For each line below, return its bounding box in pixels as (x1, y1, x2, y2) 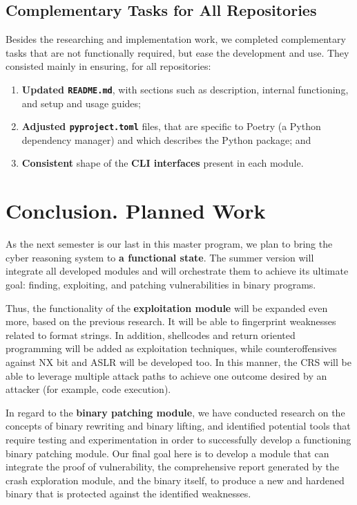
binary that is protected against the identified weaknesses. (6, 486, 251, 501)
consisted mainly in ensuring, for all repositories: (6, 59, 211, 73)
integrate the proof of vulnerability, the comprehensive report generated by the (6, 459, 339, 474)
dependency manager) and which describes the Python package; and (21, 132, 311, 147)
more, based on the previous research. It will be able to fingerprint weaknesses (6, 314, 336, 329)
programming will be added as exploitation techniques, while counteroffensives (6, 341, 337, 356)
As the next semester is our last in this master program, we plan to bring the (6, 237, 333, 251)
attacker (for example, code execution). (6, 382, 171, 396)
